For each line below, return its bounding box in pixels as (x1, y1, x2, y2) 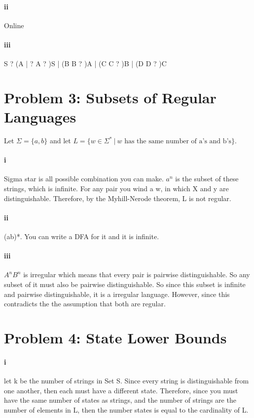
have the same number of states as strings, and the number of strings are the (4, 395, 236, 405)
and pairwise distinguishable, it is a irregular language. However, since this (4, 289, 230, 299)
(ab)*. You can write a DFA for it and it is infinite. (4, 231, 159, 242)
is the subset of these (175, 173, 239, 184)
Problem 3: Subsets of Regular (4, 87, 217, 107)
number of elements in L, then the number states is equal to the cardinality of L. (4, 404, 249, 415)
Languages (4, 107, 76, 127)
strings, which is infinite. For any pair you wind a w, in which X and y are (4, 183, 229, 194)
